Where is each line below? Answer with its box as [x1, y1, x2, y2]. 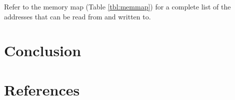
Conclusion [4, 40, 81, 61]
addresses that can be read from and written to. [4, 11, 151, 21]
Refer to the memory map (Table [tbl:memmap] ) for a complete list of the [4, 1, 231, 11]
